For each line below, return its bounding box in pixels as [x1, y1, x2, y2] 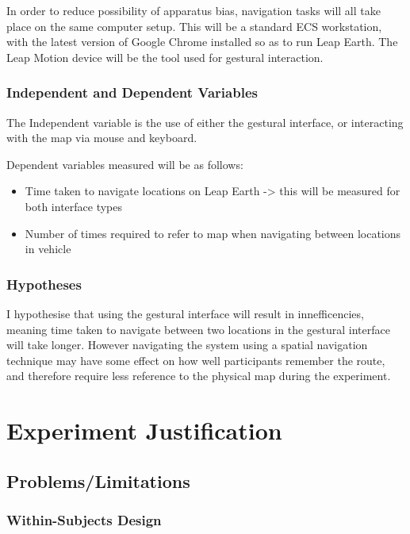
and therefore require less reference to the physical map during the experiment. [6, 367, 391, 384]
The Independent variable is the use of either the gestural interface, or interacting [6, 113, 404, 130]
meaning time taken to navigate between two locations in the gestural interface [6, 321, 390, 337]
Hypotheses [6, 274, 82, 294]
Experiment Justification [6, 414, 282, 447]
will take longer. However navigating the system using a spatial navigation [6, 336, 368, 353]
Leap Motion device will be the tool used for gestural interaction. [6, 48, 324, 65]
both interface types [25, 198, 123, 214]
